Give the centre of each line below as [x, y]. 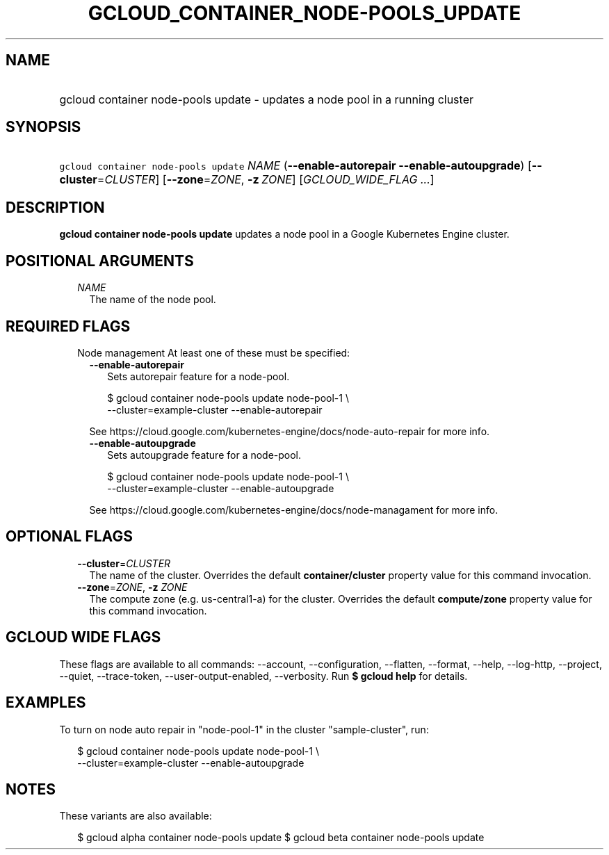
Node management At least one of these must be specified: [214, 352]
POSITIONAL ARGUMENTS [100, 261]
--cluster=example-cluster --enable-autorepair [215, 409]
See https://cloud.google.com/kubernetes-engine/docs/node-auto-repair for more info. [290, 431]
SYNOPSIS [43, 127]
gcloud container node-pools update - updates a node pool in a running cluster [266, 99]
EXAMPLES [46, 703]
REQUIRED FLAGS [68, 326]
